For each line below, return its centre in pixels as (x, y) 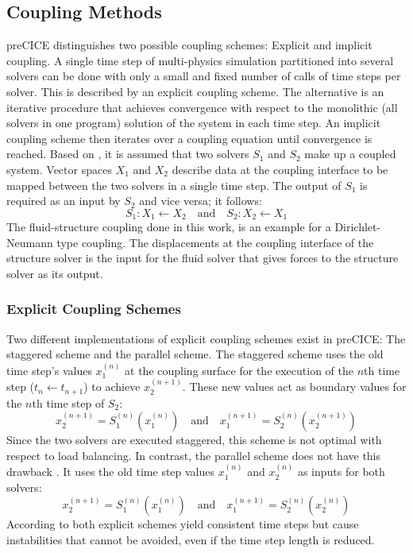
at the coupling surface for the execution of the (239, 370)
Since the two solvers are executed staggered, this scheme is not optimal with (194, 440)
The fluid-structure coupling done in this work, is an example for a (169, 227)
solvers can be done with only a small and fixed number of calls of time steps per (204, 76)
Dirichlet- (358, 227)
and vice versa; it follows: (201, 201)
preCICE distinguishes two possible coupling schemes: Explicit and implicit (189, 45)
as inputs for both (341, 472)
